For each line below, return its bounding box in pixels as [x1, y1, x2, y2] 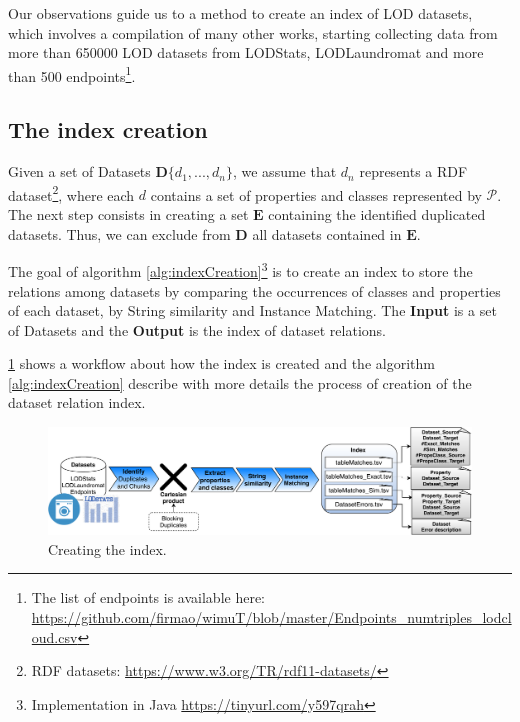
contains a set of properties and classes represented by [150, 184, 482, 205]
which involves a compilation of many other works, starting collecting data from [8, 22, 498, 43]
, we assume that [232, 161, 337, 182]
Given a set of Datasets [8, 161, 151, 182]
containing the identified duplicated [268, 204, 486, 225]
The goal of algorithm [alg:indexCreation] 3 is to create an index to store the [8, 258, 473, 281]
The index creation [8, 114, 208, 145]
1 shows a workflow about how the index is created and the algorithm [8, 353, 435, 374]
